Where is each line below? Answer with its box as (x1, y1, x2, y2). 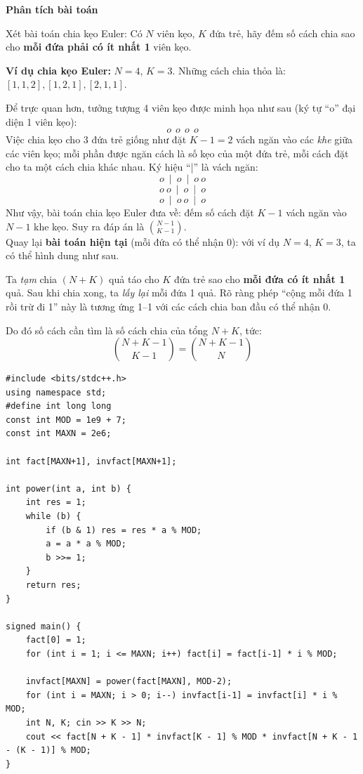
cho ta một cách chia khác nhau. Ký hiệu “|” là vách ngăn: (6, 159, 258, 174)
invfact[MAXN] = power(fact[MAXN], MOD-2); (25, 676, 232, 687)
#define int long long (6, 401, 112, 412)
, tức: (239, 322, 262, 337)
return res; (25, 580, 81, 590)
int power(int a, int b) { (6, 483, 131, 494)
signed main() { (6, 621, 81, 631)
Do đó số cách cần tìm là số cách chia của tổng (6, 322, 209, 337)
